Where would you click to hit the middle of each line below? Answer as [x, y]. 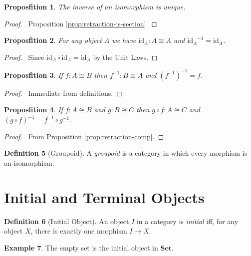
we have [124, 40]
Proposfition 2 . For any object [53, 40]
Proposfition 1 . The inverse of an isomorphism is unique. [95, 6]
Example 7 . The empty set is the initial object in [81, 247]
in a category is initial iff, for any [187, 221]
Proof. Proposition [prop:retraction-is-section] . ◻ [81, 23]
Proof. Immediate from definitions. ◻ [63, 93]
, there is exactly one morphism [79, 231]
